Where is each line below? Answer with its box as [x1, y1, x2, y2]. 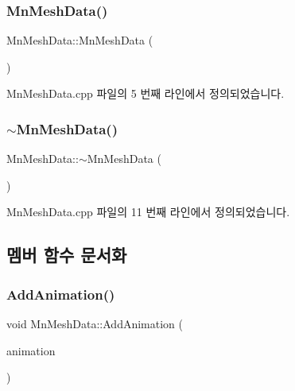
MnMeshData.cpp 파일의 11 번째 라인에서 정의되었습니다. [6, 203, 290, 220]
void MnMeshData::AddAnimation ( [6, 316, 183, 331]
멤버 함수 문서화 [6, 242, 127, 267]
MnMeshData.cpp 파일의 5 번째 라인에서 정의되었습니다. [6, 85, 285, 102]
